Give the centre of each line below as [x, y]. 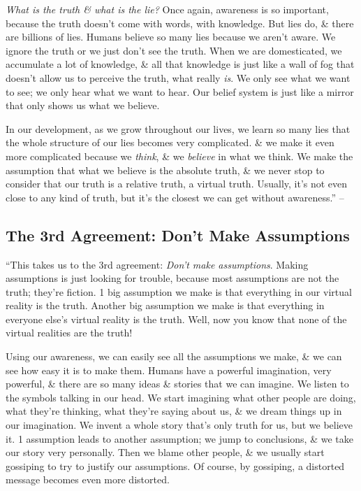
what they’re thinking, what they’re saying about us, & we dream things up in [174, 411]
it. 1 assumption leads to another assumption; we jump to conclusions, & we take [179, 438]
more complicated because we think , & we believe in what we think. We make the [179, 156]
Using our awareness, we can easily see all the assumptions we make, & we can [174, 356]
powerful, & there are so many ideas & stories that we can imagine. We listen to [177, 384]
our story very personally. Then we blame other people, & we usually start [165, 452]
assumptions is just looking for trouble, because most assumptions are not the [172, 278]
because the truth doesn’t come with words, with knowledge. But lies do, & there [180, 23]
